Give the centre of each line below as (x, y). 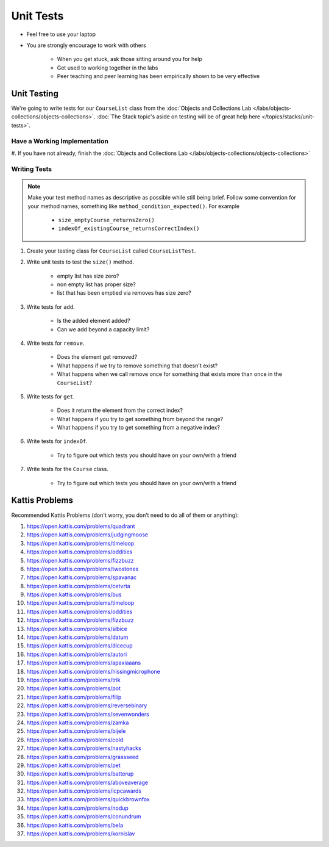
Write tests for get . (51, 396)
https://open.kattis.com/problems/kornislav (81, 834)
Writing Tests (31, 169)
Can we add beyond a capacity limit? (103, 329)
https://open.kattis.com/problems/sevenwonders (88, 714)
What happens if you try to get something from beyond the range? (140, 419)
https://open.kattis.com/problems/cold (75, 740)
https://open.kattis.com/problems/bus (74, 594)
